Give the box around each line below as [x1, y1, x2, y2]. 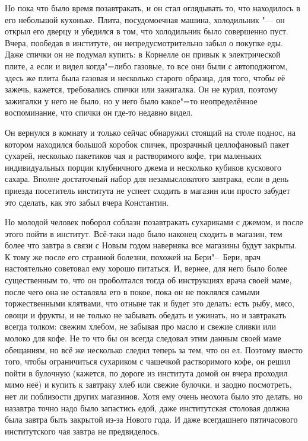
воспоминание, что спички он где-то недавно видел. [5, 106, 193, 119]
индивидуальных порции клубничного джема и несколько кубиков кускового [5, 161, 281, 173]
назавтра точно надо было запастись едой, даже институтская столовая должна [5, 401, 290, 414]
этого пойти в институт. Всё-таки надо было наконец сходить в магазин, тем [5, 227, 282, 239]
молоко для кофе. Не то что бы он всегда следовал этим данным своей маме [5, 332, 281, 344]
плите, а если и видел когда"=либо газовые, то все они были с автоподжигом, [5, 59, 288, 72]
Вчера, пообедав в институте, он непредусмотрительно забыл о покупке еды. [5, 36, 283, 49]
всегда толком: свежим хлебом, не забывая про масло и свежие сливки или [5, 320, 277, 333]
